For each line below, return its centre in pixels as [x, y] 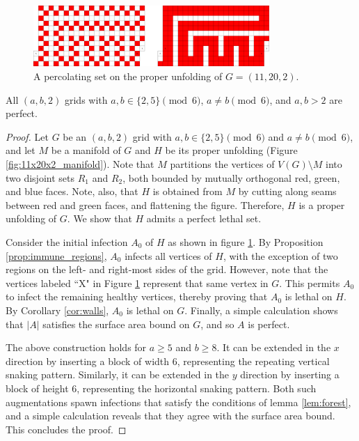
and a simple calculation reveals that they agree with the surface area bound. [170, 416]
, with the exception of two [280, 255]
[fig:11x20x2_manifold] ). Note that [80, 164]
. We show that [99, 218]
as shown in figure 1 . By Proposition [246, 241]
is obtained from [188, 191]
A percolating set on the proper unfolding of [128, 76]
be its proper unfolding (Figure [231, 150]
